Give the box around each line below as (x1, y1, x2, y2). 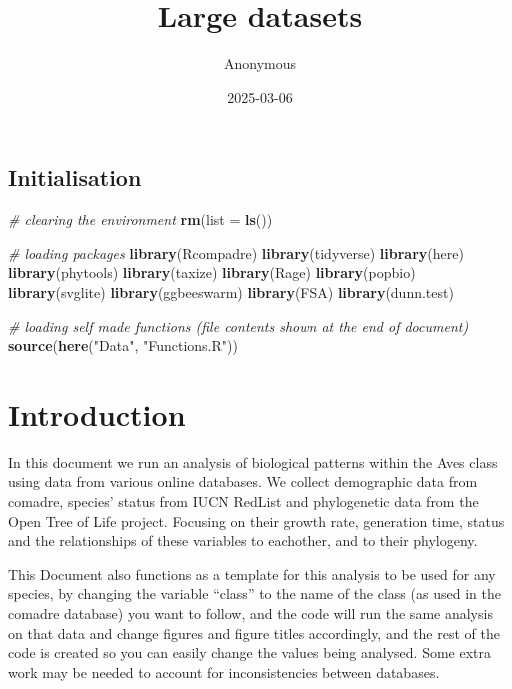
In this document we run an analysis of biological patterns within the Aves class (8, 451, 498, 472)
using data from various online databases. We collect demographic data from (8, 471, 478, 492)
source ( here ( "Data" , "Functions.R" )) (8, 335, 238, 356)
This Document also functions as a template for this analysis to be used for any (8, 563, 496, 584)
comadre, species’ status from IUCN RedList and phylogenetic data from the (8, 491, 479, 511)
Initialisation (8, 162, 142, 193)
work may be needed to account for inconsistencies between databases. (8, 661, 440, 682)
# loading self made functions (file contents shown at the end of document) (8, 315, 469, 336)
